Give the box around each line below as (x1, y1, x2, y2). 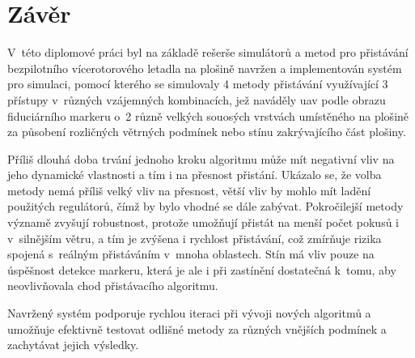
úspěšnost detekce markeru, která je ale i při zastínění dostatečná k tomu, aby (7, 261, 396, 278)
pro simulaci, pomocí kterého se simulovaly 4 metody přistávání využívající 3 (7, 75, 388, 92)
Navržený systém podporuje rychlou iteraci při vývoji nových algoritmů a (7, 305, 371, 322)
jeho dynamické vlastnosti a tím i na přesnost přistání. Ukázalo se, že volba (7, 166, 382, 183)
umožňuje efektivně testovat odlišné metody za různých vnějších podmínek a (7, 320, 387, 337)
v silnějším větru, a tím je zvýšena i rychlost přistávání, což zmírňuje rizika (7, 229, 382, 246)
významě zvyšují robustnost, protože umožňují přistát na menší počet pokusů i (7, 214, 399, 231)
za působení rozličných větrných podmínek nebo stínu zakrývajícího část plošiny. (7, 123, 406, 140)
